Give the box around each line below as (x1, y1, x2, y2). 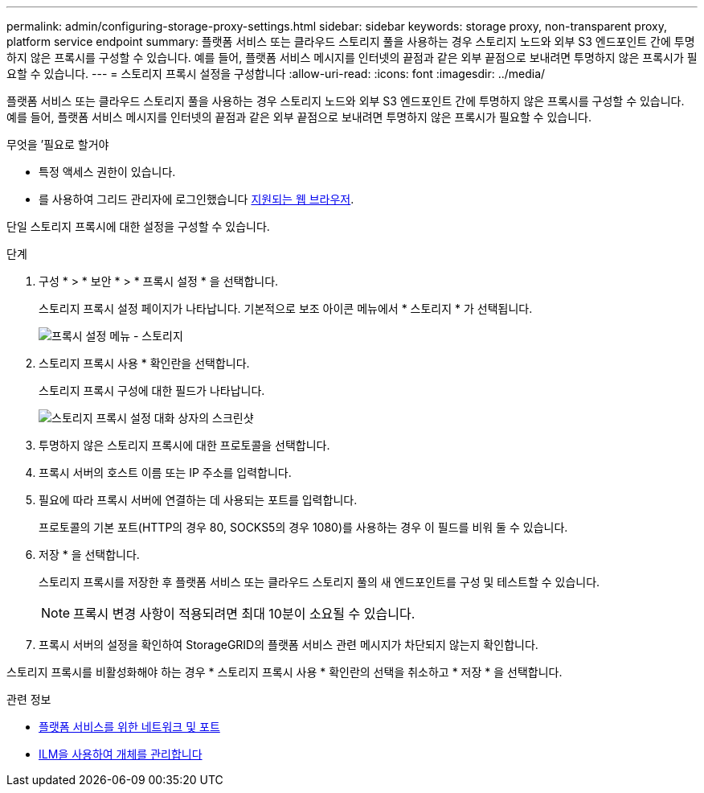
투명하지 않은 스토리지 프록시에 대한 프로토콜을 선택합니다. (39, 438, 330, 452)
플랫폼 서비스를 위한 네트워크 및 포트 (39, 720, 220, 733)
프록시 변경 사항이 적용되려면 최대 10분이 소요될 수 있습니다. (73, 606, 415, 622)
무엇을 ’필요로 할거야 (6, 138, 109, 151)
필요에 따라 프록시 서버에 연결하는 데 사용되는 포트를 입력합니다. (39, 493, 358, 507)
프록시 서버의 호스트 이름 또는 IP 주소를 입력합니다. (39, 466, 292, 479)
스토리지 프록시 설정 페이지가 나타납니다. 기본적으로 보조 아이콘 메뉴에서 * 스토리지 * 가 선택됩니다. (39, 302, 533, 315)
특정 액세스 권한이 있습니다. (39, 165, 176, 179)
